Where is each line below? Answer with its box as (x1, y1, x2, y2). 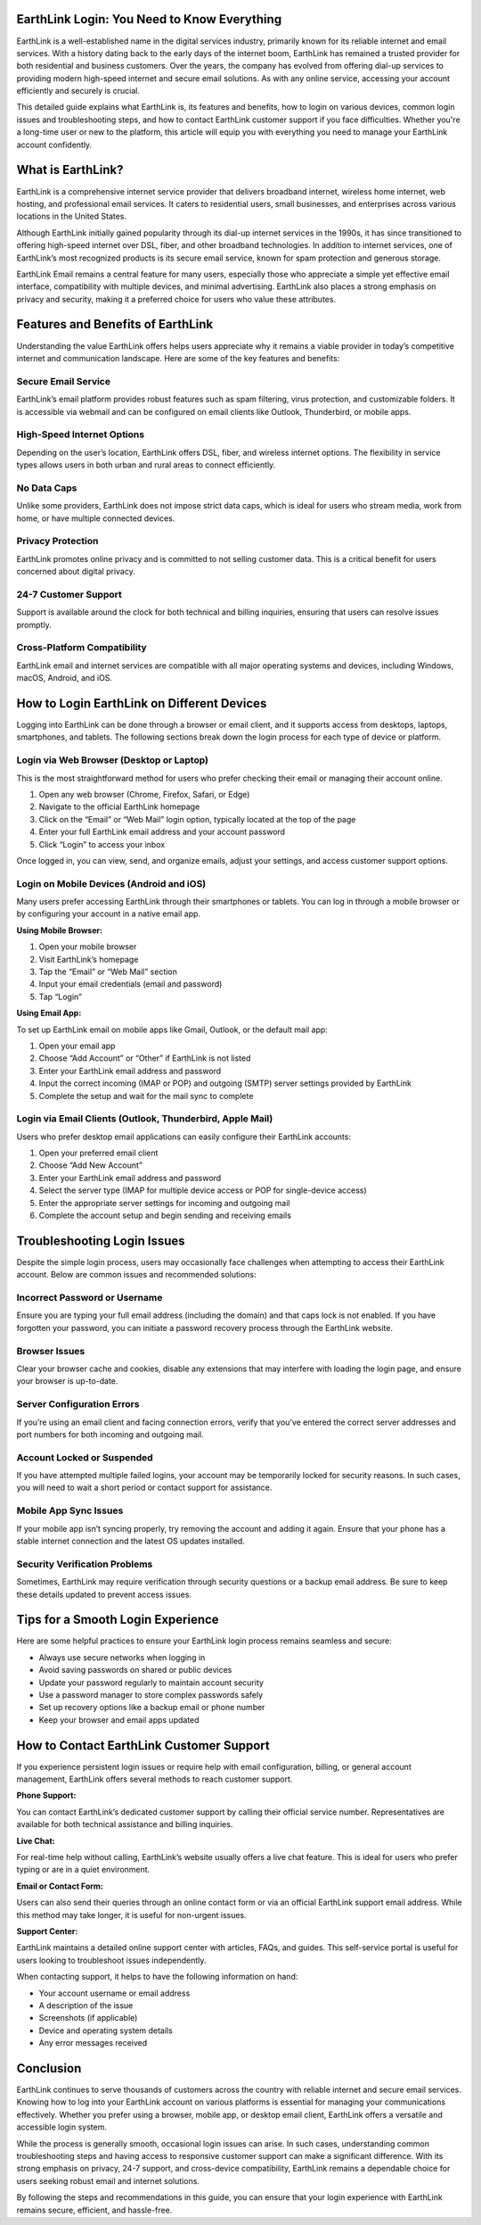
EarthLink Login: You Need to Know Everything (16, 12, 282, 27)
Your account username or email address (38, 1988, 191, 1998)
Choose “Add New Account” (38, 1160, 143, 1170)
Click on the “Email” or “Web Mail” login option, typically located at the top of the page (38, 814, 356, 824)
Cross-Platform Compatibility (16, 641, 147, 654)
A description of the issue (38, 1999, 134, 2011)
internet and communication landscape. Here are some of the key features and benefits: (16, 352, 340, 363)
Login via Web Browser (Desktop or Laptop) (16, 754, 209, 766)
